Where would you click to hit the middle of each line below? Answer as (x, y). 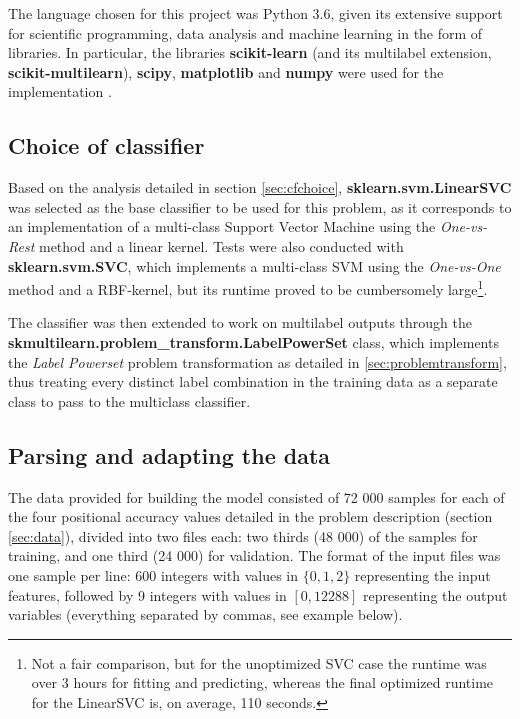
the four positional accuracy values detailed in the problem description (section (250, 516)
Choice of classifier (106, 145)
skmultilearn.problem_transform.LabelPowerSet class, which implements (253, 341)
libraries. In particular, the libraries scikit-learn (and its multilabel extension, (250, 52)
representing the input (422, 574)
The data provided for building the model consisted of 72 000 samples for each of (256, 496)
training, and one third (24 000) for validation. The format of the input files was (254, 555)
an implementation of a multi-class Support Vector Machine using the (222, 226)
